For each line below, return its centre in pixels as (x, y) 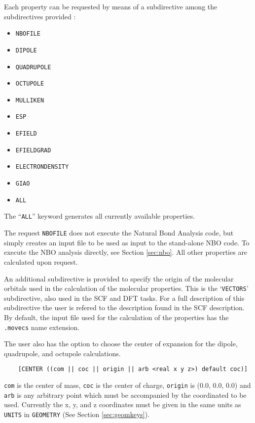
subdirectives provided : (40, 16)
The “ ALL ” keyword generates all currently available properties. (100, 216)
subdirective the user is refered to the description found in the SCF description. (124, 307)
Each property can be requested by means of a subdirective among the (111, 6)
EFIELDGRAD (33, 150)
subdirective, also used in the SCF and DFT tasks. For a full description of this (124, 298)
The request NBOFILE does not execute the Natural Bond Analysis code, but (119, 233)
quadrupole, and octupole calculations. (62, 353)
